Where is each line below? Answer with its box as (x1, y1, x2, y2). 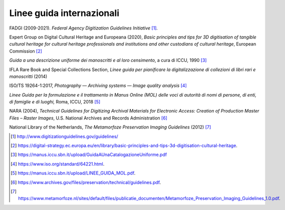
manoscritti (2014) (9, 73, 48, 79)
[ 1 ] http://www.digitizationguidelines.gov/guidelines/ (11, 133, 119, 139)
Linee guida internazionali (9, 7, 120, 18)
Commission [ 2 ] (9, 48, 43, 54)
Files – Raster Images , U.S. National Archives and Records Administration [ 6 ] (9, 115, 168, 121)
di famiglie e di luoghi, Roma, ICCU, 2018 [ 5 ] (9, 99, 101, 105)
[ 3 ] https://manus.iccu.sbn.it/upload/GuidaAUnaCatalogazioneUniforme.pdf (11, 151, 167, 157)
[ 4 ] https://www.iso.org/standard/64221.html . (11, 160, 105, 167)
